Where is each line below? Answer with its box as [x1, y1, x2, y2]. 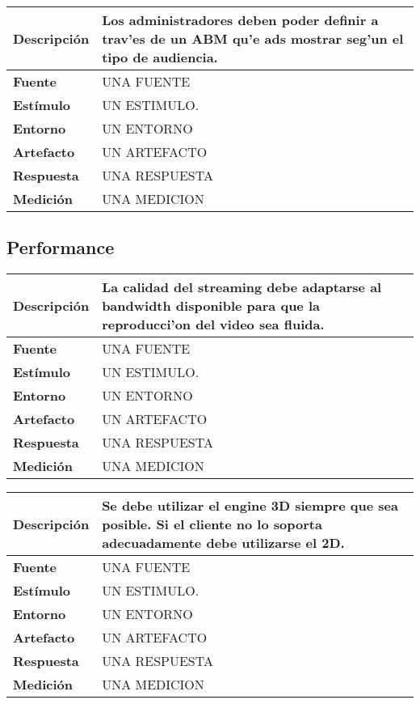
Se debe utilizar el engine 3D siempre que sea [102, 496, 398, 515]
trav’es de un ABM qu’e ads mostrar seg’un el [102, 29, 404, 48]
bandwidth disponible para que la [102, 296, 320, 316]
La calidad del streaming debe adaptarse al [102, 278, 382, 297]
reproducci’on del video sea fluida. [102, 315, 325, 334]
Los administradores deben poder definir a [102, 11, 379, 29]
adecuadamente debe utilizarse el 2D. [102, 533, 345, 553]
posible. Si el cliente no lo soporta [102, 515, 322, 534]
